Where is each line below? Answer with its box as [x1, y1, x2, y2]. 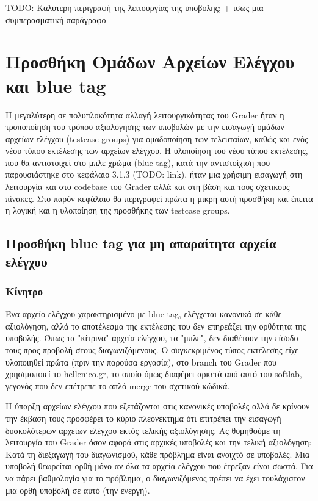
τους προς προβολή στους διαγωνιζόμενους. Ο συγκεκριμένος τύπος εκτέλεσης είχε [5, 344, 299, 356]
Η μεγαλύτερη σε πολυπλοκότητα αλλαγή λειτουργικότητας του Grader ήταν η [5, 108, 284, 121]
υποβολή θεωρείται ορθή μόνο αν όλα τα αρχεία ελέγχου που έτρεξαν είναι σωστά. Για [5, 460, 313, 472]
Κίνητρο [5, 283, 43, 298]
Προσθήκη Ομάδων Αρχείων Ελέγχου [5, 49, 295, 74]
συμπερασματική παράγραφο [5, 13, 106, 26]
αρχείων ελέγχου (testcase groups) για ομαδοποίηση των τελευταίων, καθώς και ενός [5, 132, 308, 145]
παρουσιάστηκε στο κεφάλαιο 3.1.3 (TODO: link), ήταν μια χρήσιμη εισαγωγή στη [5, 168, 303, 181]
